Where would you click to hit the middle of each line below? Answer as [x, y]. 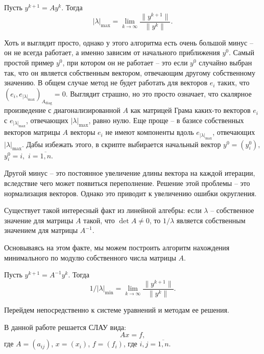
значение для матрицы [39, 220]
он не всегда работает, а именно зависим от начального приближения [112, 52]
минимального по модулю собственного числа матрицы [90, 257]
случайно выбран [225, 62]
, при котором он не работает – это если [125, 62]
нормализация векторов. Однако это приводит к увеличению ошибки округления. [130, 193]
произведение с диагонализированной [62, 110]
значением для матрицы [41, 230]
